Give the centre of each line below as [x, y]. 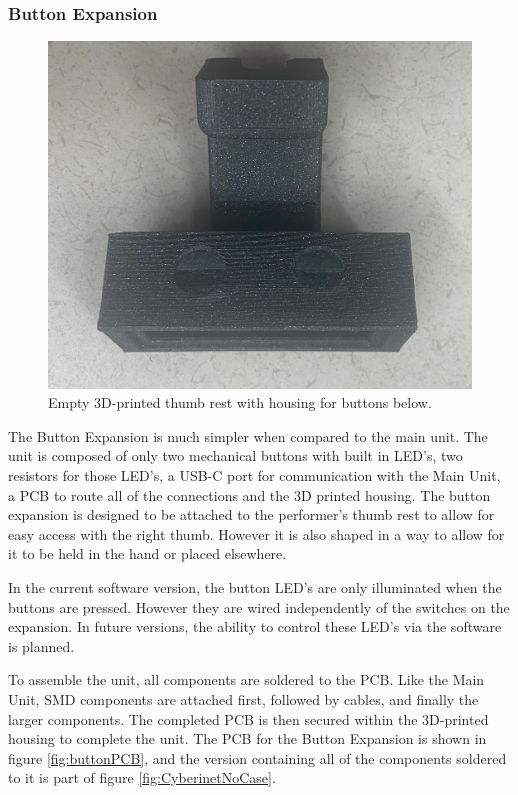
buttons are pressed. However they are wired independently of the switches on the [259, 606]
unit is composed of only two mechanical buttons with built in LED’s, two [235, 455]
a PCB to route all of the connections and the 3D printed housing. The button [249, 494]
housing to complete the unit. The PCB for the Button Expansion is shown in [247, 738]
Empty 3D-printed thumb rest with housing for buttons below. [240, 402]
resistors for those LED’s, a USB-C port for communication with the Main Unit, [254, 474]
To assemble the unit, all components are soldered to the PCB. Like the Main [246, 679]
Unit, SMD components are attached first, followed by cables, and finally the [243, 698]
